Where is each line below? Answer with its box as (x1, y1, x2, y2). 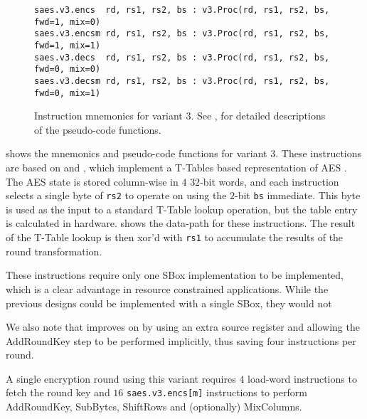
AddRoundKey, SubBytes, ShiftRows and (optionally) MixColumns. (6, 399, 302, 414)
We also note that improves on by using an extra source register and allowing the (6, 319, 360, 334)
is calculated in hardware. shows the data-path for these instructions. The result (6, 216, 356, 230)
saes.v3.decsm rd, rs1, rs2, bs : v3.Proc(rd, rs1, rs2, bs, (34, 75, 330, 86)
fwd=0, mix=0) (34, 64, 101, 75)
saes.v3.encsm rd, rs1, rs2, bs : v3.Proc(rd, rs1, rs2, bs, (34, 28, 330, 39)
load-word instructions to (248, 371, 357, 386)
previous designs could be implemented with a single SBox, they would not (6, 295, 332, 310)
